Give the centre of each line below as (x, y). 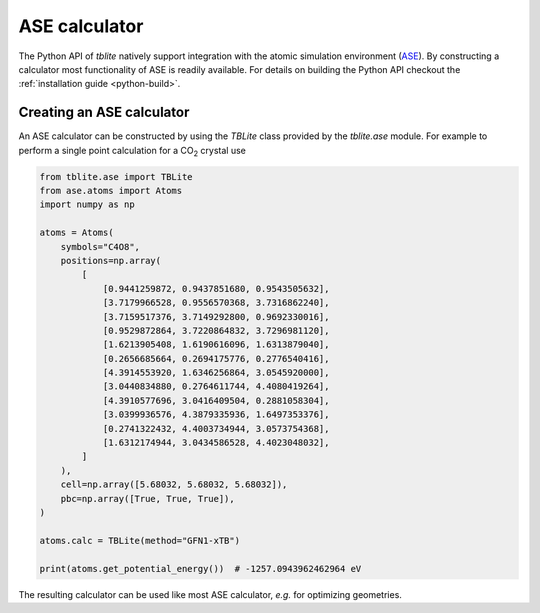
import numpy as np (87, 204)
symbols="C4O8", (100, 246)
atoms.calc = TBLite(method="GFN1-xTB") (139, 540)
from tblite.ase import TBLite (116, 176)
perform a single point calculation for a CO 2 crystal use (132, 151)
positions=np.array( (111, 260)
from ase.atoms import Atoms (111, 190)
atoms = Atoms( (76, 233)
